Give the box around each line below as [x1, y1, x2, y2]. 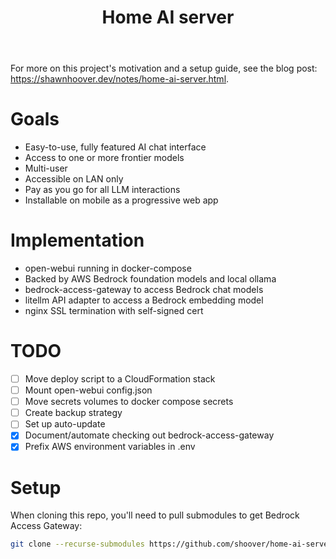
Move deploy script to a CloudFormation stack [24, 373, 216, 385]
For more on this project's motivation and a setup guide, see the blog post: [10, 62, 318, 75]
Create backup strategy [24, 407, 123, 419]
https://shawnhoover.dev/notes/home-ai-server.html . [10, 73, 230, 85]
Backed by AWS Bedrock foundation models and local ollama [24, 273, 277, 285]
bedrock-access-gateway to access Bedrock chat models [24, 284, 264, 296]
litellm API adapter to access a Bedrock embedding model [24, 294, 264, 306]
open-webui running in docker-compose [24, 262, 192, 275]
